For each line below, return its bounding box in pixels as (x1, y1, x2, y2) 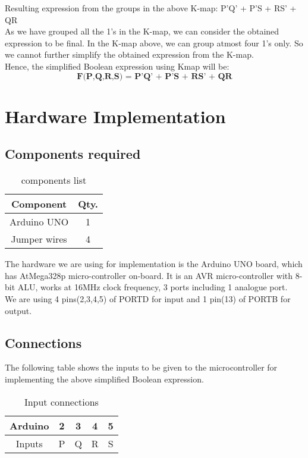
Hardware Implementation (5, 103, 226, 128)
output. (5, 304, 32, 316)
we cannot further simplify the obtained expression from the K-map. (5, 48, 254, 61)
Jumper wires (11, 232, 67, 246)
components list (21, 173, 87, 187)
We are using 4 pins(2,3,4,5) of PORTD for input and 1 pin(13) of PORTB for (5, 292, 291, 305)
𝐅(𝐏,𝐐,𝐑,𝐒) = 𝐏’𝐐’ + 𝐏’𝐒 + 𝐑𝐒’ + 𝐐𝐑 (77, 72, 232, 81)
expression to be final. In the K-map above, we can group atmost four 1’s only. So (5, 36, 303, 49)
